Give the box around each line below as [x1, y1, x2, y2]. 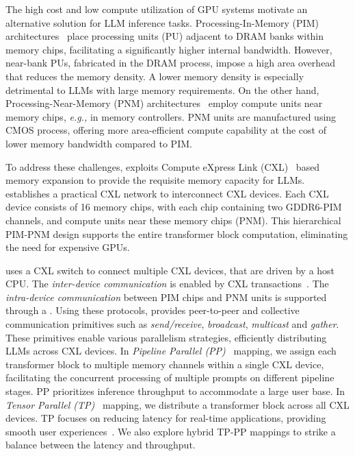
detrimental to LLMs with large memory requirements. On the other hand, [5, 82, 319, 97]
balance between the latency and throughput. [5, 437, 196, 452]
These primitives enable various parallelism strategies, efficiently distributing [5, 330, 327, 344]
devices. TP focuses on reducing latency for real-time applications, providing [5, 411, 326, 425]
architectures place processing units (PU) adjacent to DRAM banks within [5, 29, 324, 43]
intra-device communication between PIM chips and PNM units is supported [5, 289, 327, 304]
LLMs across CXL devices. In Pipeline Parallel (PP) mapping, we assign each [5, 344, 337, 358]
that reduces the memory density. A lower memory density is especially [5, 69, 304, 83]
